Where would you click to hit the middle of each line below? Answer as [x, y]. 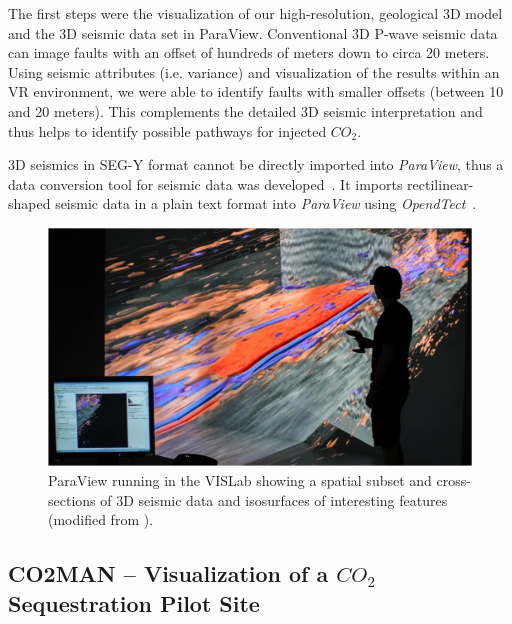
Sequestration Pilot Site [134, 602]
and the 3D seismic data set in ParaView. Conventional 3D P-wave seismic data [253, 32]
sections [72, 499]
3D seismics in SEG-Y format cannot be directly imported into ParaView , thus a [256, 164]
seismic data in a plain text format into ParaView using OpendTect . [266, 203]
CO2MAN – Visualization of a [168, 573]
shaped [29, 203]
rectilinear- [440, 183]
